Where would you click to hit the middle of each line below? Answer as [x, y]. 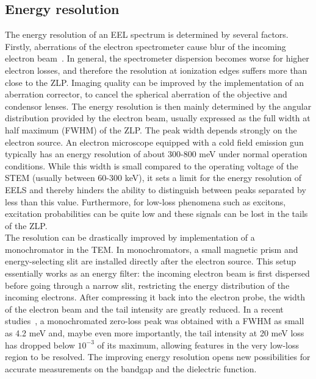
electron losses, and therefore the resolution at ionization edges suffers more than [156, 70]
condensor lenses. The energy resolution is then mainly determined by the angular [158, 106]
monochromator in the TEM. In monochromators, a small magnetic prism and [152, 249]
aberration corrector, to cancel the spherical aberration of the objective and [146, 94]
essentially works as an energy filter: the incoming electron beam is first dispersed [157, 273]
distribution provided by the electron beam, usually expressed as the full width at [158, 118]
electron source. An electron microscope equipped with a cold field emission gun [154, 142]
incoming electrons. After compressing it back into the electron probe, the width [155, 297]
